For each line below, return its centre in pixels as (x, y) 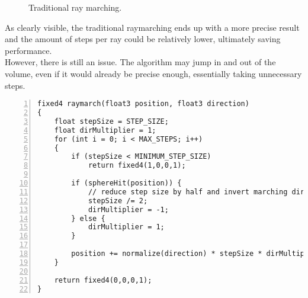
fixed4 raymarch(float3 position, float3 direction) (143, 104)
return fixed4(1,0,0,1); (137, 166)
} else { (88, 218)
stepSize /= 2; (118, 201)
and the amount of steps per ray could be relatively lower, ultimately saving (143, 39)
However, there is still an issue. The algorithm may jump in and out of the (140, 62)
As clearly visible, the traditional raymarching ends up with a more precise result (152, 27)
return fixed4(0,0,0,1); (103, 280)
